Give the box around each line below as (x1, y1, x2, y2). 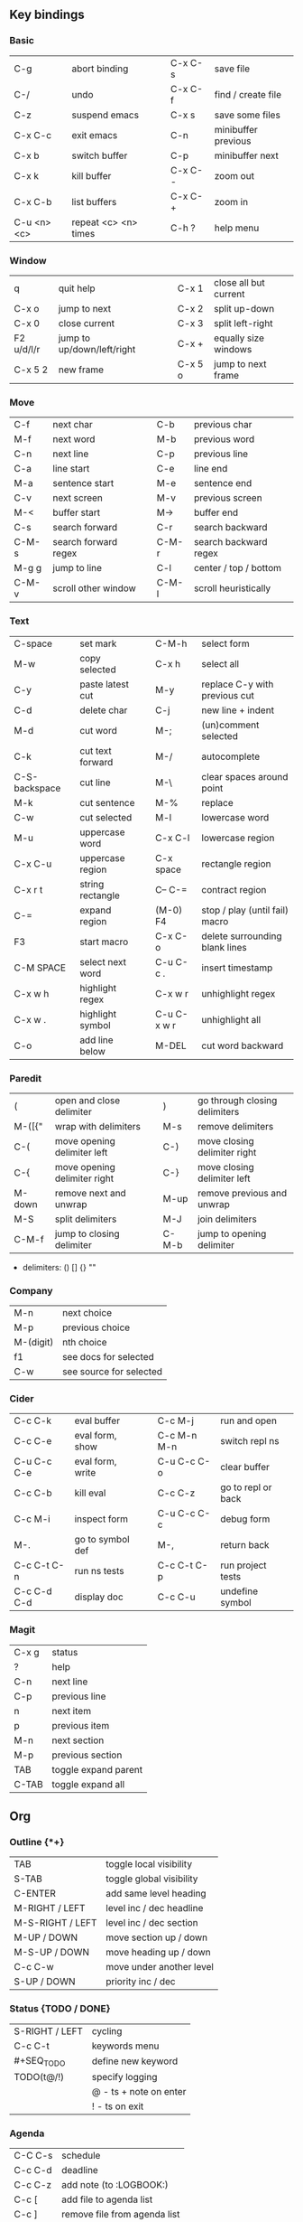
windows (213, 342, 252, 355)
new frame (58, 363, 105, 376)
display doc (74, 1590, 124, 1603)
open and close (54, 1093, 121, 1106)
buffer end (193, 506, 239, 519)
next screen (52, 492, 104, 504)
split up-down (213, 302, 275, 314)
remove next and (54, 1186, 126, 1199)
